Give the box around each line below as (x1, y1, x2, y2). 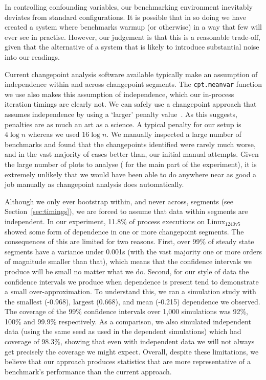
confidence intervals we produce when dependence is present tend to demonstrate (5, 276, 259, 287)
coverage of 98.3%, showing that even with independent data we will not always (5, 336, 255, 347)
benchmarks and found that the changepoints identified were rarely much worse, (5, 138, 256, 149)
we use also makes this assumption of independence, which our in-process (5, 88, 234, 99)
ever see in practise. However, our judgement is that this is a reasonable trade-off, (5, 31, 260, 42)
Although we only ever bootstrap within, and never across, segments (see (5, 196, 234, 206)
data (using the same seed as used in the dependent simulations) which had (5, 326, 241, 337)
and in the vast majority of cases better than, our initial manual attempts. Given (5, 149, 259, 159)
